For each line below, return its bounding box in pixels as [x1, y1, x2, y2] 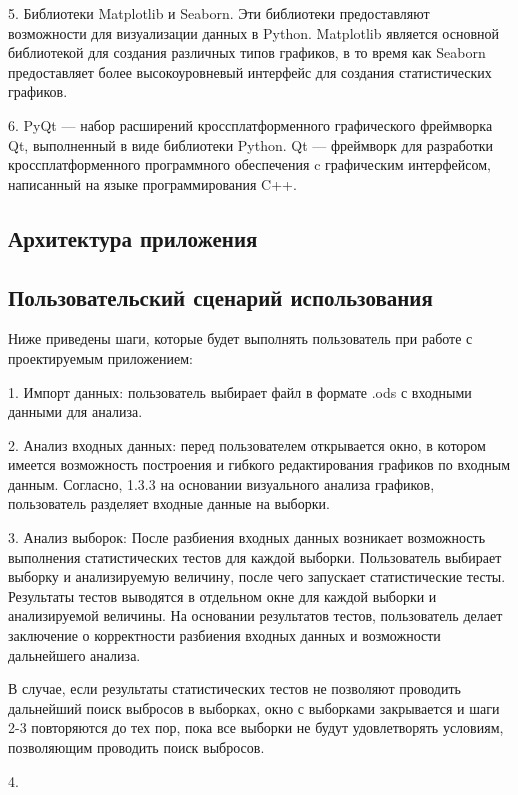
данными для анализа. [8, 401, 143, 422]
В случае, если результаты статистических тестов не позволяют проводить [8, 678, 461, 699]
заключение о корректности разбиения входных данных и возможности [8, 625, 441, 646]
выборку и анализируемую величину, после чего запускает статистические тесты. [8, 566, 506, 587]
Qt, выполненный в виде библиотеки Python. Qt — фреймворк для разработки [8, 134, 494, 155]
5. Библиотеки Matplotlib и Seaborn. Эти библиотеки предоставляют [8, 3, 430, 23]
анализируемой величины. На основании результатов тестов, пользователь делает [8, 605, 503, 626]
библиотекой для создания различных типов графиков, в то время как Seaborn [8, 42, 486, 63]
